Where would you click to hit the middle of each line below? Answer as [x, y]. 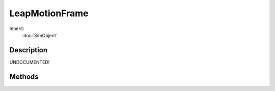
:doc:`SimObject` [40, 35]
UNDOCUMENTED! [30, 62]
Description [29, 50]
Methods [24, 77]
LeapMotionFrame [49, 13]
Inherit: [17, 28]
